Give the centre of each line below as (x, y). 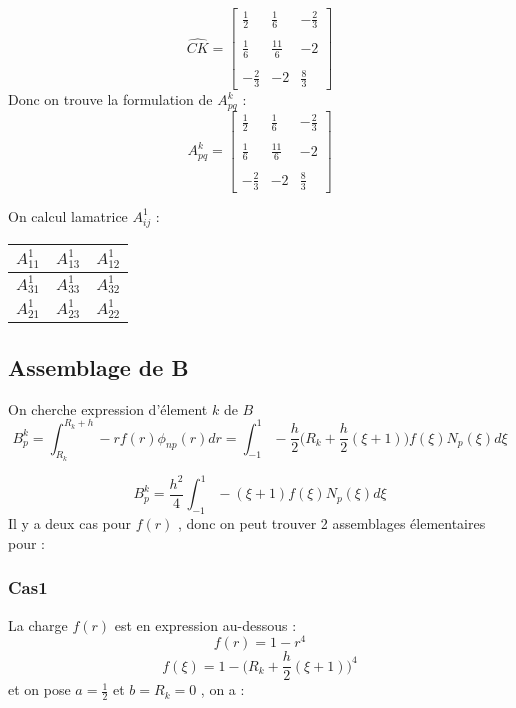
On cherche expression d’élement (108, 408)
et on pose (39, 689)
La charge (38, 624)
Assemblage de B (98, 366)
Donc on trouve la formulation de (110, 99)
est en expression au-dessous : (205, 624)
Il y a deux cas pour (70, 523)
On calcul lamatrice (68, 215)
